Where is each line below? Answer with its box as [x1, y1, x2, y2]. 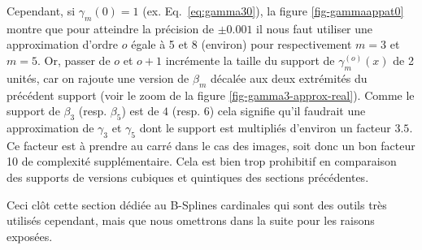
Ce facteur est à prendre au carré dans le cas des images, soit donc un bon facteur [7, 136, 415, 153]
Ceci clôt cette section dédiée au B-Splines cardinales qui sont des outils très [7, 196, 387, 213]
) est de [121, 102, 159, 119]
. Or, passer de [37, 51, 111, 68]
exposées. [7, 227, 53, 244]
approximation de [7, 119, 94, 136]
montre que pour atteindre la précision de [7, 19, 214, 37]
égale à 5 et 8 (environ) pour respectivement [131, 36, 352, 53]
